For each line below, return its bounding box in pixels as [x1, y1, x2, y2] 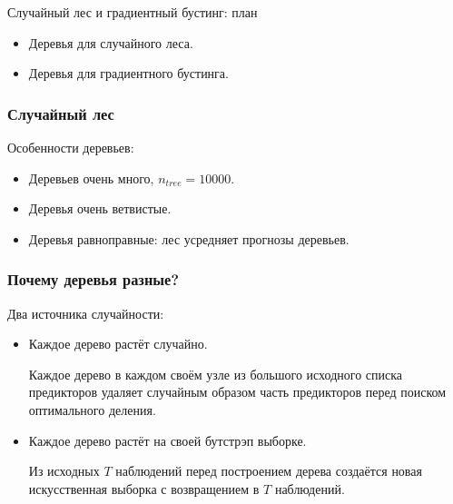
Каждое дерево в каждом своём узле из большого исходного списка [28, 364, 403, 383]
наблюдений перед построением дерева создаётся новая [115, 461, 422, 480]
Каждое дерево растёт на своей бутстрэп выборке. [28, 430, 307, 450]
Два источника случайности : [7, 303, 164, 322]
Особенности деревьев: [7, 138, 134, 156]
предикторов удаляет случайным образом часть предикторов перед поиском [28, 382, 447, 401]
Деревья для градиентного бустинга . [28, 64, 229, 83]
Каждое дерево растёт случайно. [28, 334, 208, 353]
